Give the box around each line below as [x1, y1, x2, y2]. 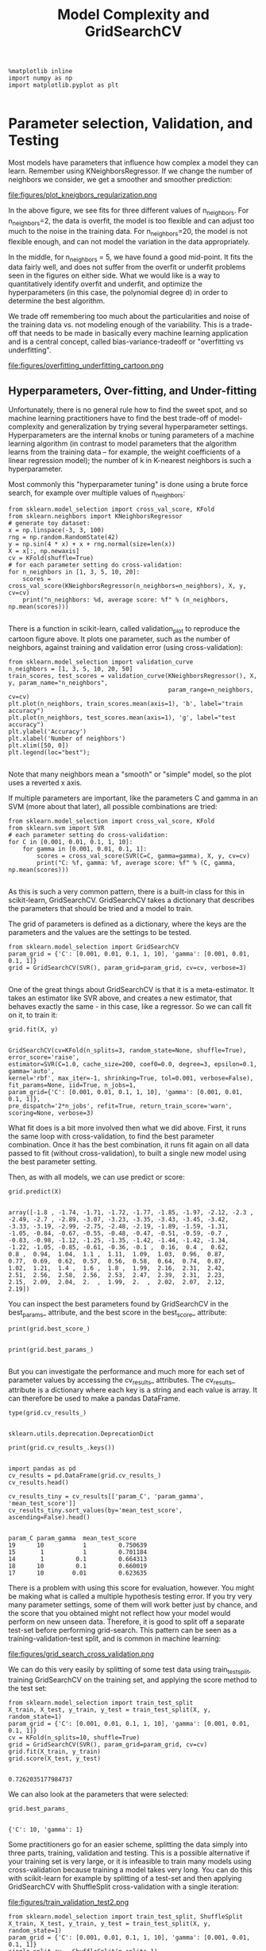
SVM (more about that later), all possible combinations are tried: [8, 801, 218, 811]
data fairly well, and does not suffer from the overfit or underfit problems [8, 263, 246, 272]
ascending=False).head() [8, 1513, 91, 1521]
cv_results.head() [8, 1478, 69, 1487]
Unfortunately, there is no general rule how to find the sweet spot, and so [8, 405, 248, 415]
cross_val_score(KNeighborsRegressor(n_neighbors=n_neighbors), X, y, [8, 582, 247, 590]
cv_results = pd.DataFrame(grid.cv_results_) [8, 1472, 161, 1480]
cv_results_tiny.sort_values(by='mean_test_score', [8, 1506, 183, 1515]
